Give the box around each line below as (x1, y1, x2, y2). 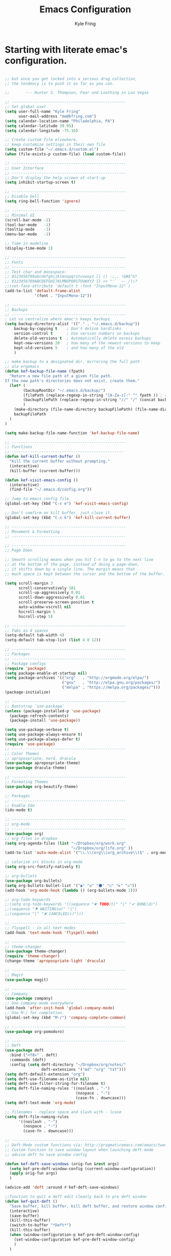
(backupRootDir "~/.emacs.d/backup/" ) (23, 388, 106, 393)
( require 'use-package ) (5, 742, 56, 747)
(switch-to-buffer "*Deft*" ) (9, 1223, 71, 1228)
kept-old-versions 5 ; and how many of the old (14, 345, 124, 351)
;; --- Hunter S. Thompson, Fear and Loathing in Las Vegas (5, 90, 149, 95)
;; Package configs (5, 661, 46, 666)
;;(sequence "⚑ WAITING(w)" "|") (5, 907, 77, 912)
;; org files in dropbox (5, 836, 58, 841)
